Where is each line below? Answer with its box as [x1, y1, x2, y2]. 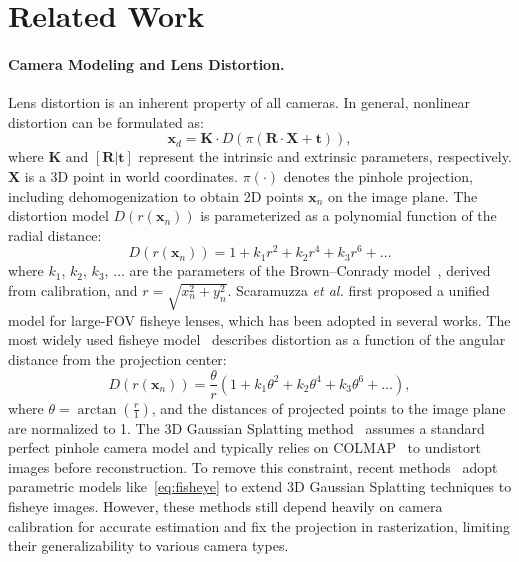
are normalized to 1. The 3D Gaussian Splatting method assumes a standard [8, 417, 485, 438]
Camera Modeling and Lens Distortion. [8, 53, 285, 74]
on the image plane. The [327, 185, 478, 206]
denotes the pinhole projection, [283, 165, 473, 186]
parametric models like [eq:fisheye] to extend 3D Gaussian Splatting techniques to [8, 476, 512, 497]
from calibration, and [8, 280, 138, 300]
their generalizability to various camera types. [8, 535, 289, 556]
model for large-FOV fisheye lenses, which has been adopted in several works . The [8, 309, 511, 330]
